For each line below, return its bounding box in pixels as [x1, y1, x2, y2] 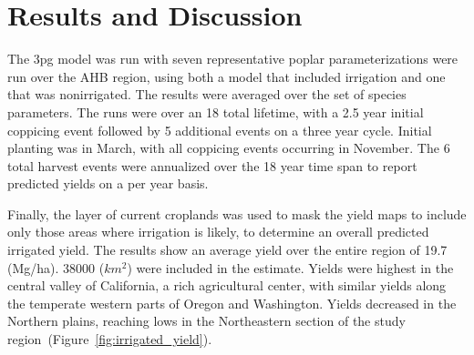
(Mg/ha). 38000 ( [7, 258, 105, 277]
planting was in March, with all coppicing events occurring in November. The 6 [7, 138, 450, 157]
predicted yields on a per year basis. [7, 174, 209, 193]
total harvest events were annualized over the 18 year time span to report [7, 156, 417, 175]
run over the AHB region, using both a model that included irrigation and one [7, 66, 446, 86]
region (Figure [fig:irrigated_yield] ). [7, 330, 212, 349]
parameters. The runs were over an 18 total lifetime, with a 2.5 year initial [7, 102, 424, 121]
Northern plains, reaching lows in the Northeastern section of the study [7, 311, 406, 330]
